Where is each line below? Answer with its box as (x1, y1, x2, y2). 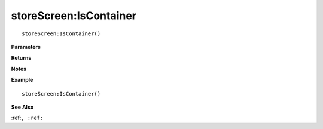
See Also (11, 103, 34, 110)
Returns (11, 54, 32, 62)
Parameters (11, 43, 41, 50)
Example (11, 76, 33, 84)
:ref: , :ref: (11, 114, 44, 122)
